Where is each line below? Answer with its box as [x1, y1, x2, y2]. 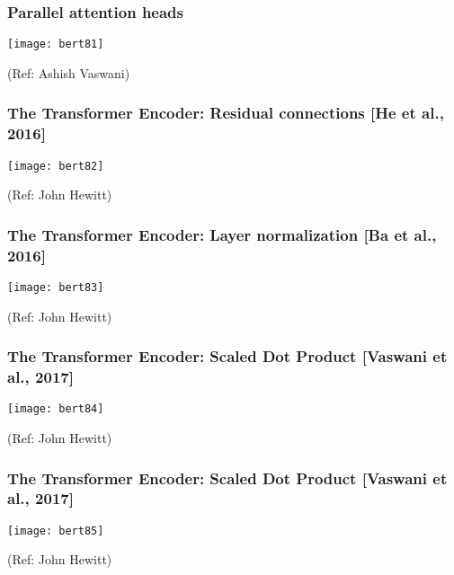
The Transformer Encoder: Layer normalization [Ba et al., [7, 223, 437, 245]
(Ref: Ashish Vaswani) [7, 63, 130, 82]
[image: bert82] [7, 159, 104, 172]
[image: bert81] [7, 38, 104, 51]
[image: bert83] [7, 281, 104, 294]
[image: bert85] [7, 524, 104, 537]
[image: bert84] [7, 402, 104, 416]
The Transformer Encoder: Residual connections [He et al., [7, 102, 444, 124]
